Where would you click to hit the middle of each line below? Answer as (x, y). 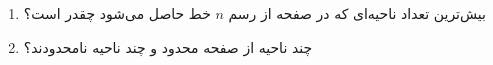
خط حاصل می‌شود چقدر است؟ (117, 13)
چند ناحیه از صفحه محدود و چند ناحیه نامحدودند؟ (168, 46)
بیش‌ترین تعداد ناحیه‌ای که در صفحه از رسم (357, 13)
